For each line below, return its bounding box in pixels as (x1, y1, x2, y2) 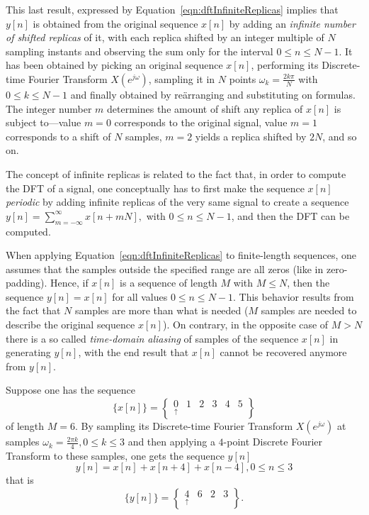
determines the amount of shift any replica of (107, 101, 303, 116)
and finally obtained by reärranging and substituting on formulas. (70, 87, 356, 101)
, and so (322, 128, 357, 143)
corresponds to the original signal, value (114, 115, 288, 130)
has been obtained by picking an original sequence (6, 57, 223, 72)
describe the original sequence (6, 317, 135, 332)
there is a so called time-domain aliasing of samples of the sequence (6, 331, 299, 345)
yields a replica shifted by (195, 128, 307, 143)
